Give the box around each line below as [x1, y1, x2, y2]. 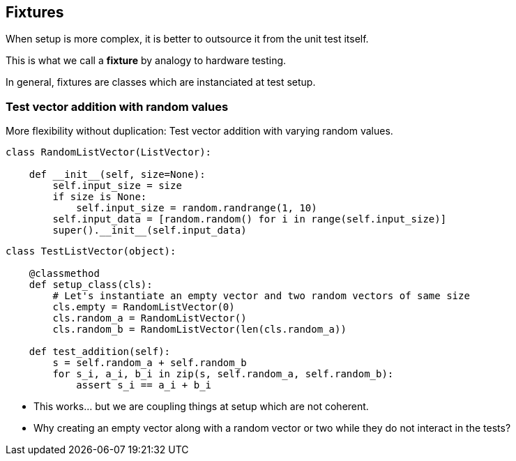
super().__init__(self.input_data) [52, 225, 247, 236]
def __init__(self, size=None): [29, 169, 206, 181]
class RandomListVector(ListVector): [6, 146, 212, 158]
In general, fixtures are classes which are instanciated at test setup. [6, 76, 316, 89]
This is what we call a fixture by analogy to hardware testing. [6, 54, 287, 67]
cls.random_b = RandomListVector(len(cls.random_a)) [52, 324, 347, 335]
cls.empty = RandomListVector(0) [52, 301, 235, 313]
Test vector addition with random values [6, 99, 229, 114]
